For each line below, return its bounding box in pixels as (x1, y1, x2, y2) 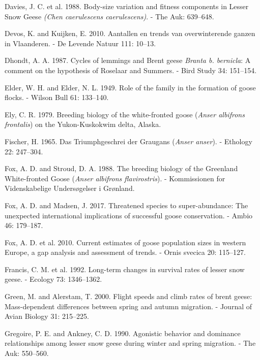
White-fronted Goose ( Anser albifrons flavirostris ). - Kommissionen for (5, 173, 225, 183)
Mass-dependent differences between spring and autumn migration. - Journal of (5, 301, 252, 311)
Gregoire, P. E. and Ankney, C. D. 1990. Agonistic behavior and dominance (5, 328, 241, 338)
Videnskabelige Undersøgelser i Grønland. (5, 183, 135, 193)
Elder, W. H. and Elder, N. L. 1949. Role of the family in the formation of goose (5, 82, 256, 92)
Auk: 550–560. (5, 348, 49, 358)
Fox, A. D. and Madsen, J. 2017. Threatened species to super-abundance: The (5, 200, 248, 210)
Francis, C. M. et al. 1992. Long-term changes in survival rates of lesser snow (5, 264, 245, 274)
